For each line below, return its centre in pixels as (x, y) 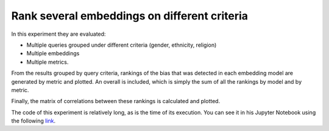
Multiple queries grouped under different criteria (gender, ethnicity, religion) (122, 45)
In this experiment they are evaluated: (58, 34)
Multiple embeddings (53, 53)
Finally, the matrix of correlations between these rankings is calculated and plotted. (116, 101)
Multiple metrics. (48, 62)
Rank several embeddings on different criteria (130, 16)
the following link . (34, 121)
